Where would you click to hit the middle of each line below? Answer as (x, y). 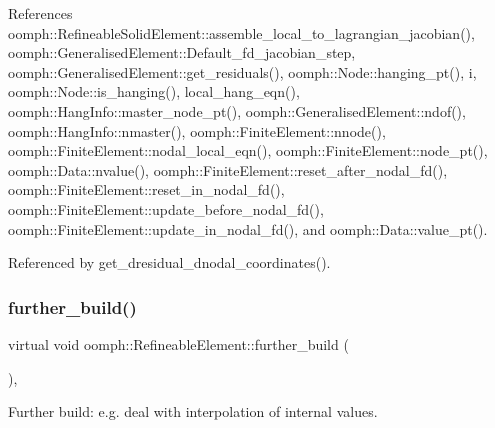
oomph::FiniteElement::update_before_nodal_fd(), (166, 208)
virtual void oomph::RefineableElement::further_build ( (178, 343)
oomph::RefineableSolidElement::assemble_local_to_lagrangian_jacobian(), (241, 32)
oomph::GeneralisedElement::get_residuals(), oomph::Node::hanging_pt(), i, (242, 71)
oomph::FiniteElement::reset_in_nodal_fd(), (146, 189)
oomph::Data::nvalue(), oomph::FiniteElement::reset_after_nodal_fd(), (228, 169)
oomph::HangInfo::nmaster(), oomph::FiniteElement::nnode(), (197, 130)
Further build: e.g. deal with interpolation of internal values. (193, 411)
